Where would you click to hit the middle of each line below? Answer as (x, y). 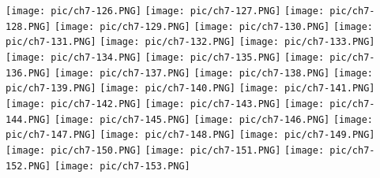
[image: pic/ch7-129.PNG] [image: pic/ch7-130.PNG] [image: (214, 26)
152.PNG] (28, 166)
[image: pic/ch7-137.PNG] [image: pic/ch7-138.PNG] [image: (214, 73)
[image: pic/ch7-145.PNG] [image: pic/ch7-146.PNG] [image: (214, 119)
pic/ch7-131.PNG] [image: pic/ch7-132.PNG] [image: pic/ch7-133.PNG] (190, 42)
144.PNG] (28, 119)
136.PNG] (28, 73)
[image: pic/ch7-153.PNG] (122, 166)
